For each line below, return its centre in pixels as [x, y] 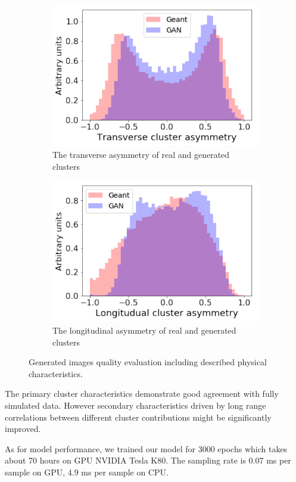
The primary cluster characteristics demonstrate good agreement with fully [142, 394]
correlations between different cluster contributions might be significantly [138, 417]
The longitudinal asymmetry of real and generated [144, 330]
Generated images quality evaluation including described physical [148, 362]
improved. [23, 429]
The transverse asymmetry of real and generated [141, 154]
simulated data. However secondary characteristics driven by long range [135, 405]
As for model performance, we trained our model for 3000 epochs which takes [146, 448]
